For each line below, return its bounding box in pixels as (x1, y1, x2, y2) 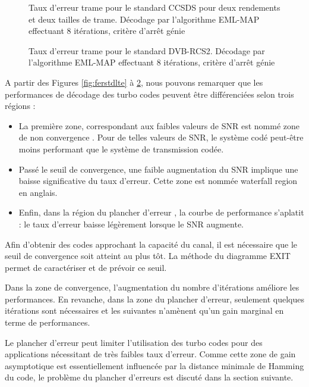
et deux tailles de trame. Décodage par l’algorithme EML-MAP (29, 13, 260, 25)
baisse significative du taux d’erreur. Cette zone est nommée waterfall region (18, 174, 298, 187)
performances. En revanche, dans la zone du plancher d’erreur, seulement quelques (5, 292, 304, 305)
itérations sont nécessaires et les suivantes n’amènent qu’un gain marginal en (5, 304, 284, 317)
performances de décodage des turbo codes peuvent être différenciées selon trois (5, 88, 294, 100)
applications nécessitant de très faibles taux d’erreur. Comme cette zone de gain (5, 348, 296, 360)
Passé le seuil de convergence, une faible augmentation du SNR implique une (18, 163, 298, 175)
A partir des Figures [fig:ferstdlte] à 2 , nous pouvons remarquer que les (5, 76, 263, 88)
